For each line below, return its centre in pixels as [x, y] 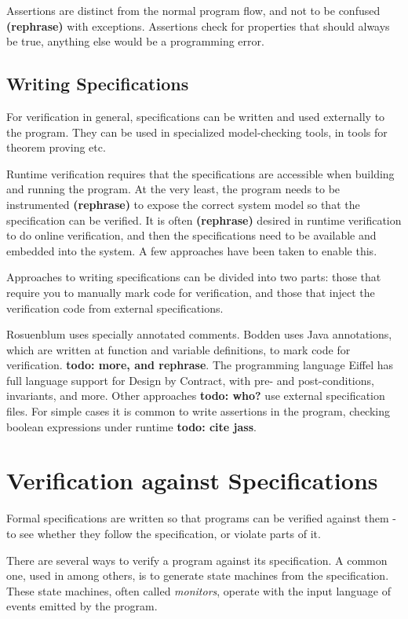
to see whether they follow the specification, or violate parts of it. [164, 533]
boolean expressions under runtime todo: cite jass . [131, 426]
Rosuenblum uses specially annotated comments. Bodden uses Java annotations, [199, 334]
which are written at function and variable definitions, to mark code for [178, 349]
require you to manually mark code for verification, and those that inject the [191, 292]
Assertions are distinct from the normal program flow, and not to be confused [193, 10]
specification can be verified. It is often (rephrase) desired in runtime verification [204, 220]
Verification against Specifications [192, 480]
